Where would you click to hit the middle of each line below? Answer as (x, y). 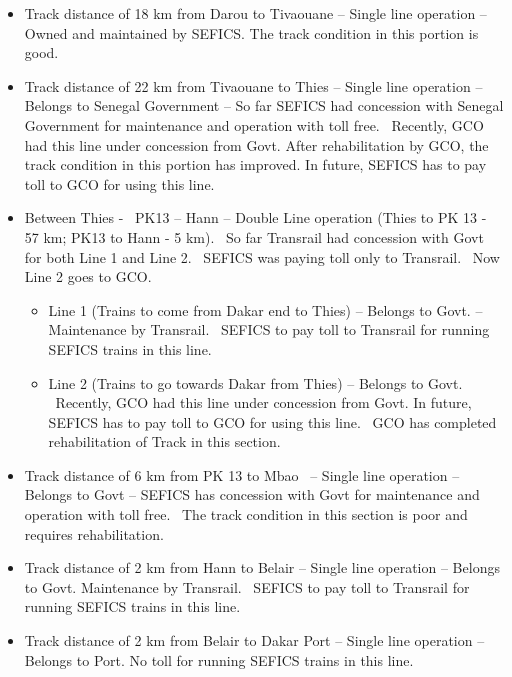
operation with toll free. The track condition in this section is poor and (246, 514)
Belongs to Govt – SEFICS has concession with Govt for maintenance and (252, 494)
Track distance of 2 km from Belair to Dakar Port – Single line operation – (254, 640)
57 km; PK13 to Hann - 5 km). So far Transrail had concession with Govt (254, 236)
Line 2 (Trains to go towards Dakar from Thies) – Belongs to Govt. (255, 382)
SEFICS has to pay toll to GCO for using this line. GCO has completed (272, 421)
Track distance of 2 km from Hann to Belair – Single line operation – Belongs (262, 567)
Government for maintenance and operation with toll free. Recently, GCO (254, 124)
